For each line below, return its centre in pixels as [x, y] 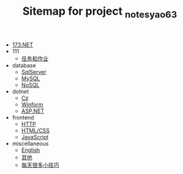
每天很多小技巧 [40, 165]
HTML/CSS [35, 130]
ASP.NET [33, 111]
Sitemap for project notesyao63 [100, 12]
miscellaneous [30, 143]
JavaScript [35, 137]
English [31, 150]
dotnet [21, 91]
